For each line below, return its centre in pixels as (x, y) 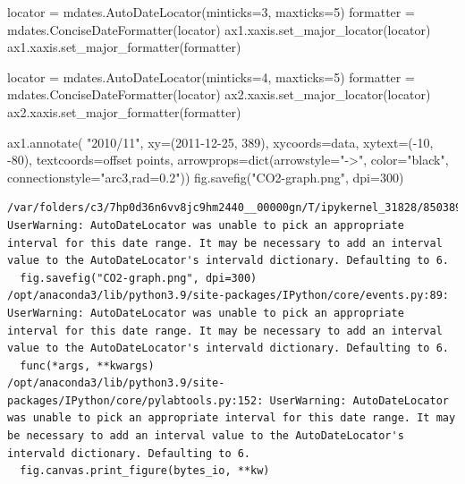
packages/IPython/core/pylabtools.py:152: (135, 400)
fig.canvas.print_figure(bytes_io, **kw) (145, 471)
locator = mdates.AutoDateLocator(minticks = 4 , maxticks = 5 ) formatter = (211, 76)
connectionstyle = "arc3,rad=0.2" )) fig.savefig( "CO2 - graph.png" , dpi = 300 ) (206, 177)
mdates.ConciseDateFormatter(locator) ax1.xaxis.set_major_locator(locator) (219, 29)
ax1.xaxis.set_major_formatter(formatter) (124, 47)
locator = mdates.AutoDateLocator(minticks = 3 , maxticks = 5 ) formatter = (211, 12)
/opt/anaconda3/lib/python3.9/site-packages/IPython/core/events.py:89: (228, 296)
